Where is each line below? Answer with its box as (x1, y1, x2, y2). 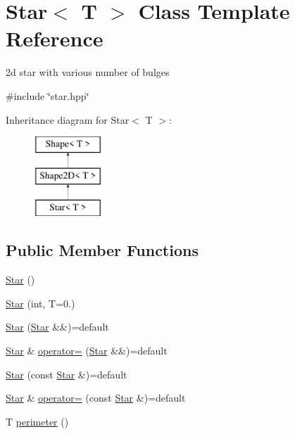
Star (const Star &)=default (6, 366, 127, 381)
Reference (6, 24, 103, 53)
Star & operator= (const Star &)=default (6, 390, 186, 405)
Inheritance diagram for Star (6, 112, 130, 127)
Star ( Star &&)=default (6, 319, 109, 334)
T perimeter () (6, 414, 69, 428)
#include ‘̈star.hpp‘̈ (6, 88, 89, 103)
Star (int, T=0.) (6, 295, 75, 310)
